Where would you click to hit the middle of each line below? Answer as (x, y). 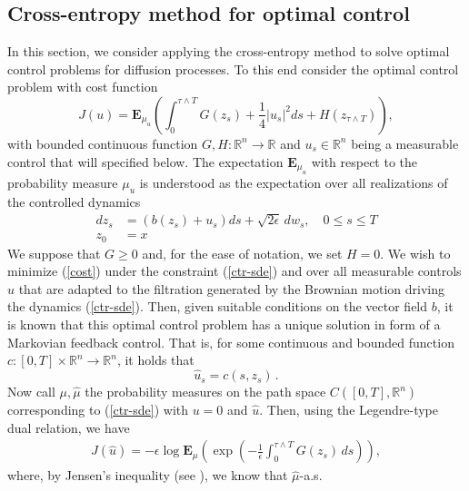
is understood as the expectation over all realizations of (294, 182)
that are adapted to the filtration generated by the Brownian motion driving (231, 288)
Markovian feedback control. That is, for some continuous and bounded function (231, 342)
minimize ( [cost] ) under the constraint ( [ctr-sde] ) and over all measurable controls (234, 271)
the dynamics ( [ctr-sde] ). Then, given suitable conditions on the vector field (218, 306)
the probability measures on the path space (205, 392)
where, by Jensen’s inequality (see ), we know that (148, 475)
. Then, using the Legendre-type (349, 410)
